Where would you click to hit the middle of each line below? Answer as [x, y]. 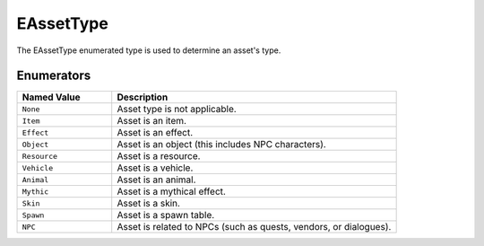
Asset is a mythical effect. [171, 191]
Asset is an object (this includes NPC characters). [221, 145]
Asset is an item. [152, 121]
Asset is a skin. [149, 204]
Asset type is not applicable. [177, 110]
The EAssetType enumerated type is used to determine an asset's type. [149, 50]
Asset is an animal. [156, 180]
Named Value [51, 97]
